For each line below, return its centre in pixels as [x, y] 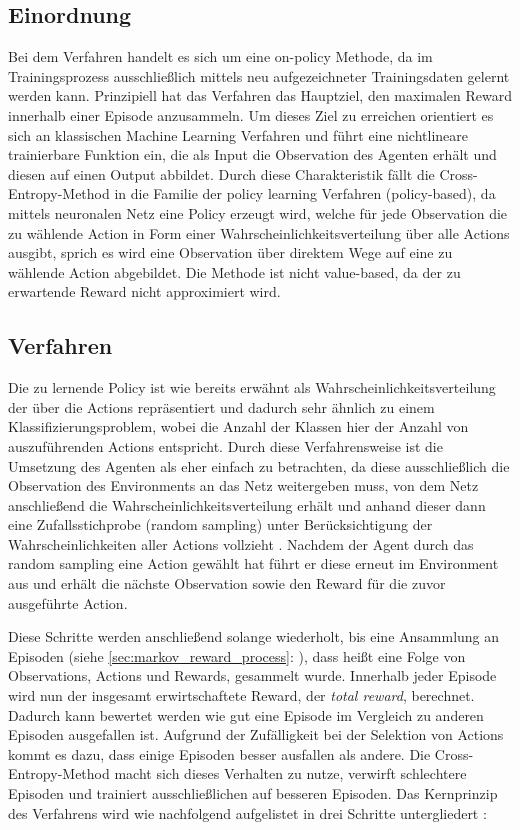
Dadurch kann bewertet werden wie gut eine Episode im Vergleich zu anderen [246, 714]
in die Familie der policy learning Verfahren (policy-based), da [305, 193]
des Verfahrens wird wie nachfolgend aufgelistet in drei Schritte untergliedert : [247, 812]
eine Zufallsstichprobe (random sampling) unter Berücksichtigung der [220, 524]
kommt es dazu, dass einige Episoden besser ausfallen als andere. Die [219, 753]
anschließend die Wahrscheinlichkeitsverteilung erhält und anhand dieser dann [247, 504]
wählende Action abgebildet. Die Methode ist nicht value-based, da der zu [234, 271]
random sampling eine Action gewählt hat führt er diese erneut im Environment [253, 563]
